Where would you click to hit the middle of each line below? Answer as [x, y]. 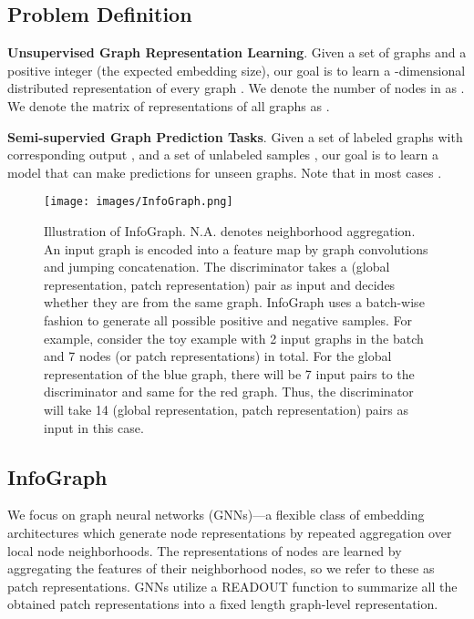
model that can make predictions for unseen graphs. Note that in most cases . [225, 172]
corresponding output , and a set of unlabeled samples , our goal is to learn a [223, 155]
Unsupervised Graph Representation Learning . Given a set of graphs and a [237, 52]
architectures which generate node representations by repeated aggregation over [230, 532]
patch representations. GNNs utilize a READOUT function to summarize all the [232, 586]
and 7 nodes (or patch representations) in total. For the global [218, 356]
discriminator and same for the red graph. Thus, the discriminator [229, 392]
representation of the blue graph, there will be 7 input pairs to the [229, 373]
